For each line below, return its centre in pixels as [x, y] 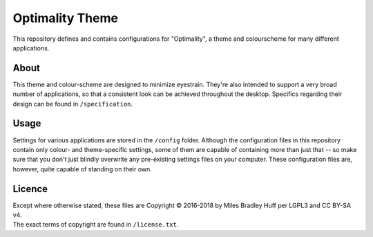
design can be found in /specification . [73, 104]
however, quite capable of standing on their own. [82, 169]
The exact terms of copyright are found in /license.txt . [96, 225]
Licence [30, 189]
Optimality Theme [66, 18]
